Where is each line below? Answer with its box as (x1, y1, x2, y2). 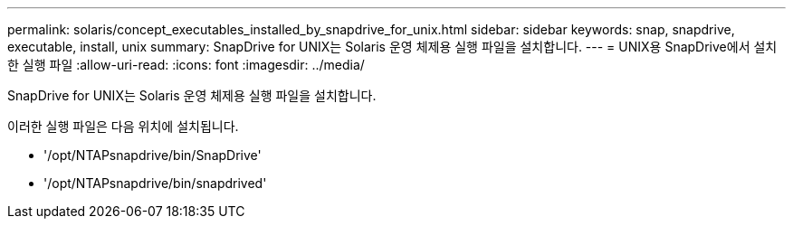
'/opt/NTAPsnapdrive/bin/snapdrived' (43, 175, 267, 191)
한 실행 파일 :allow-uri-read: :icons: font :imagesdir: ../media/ (7, 57, 365, 72)
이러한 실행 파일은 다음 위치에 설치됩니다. (7, 118, 239, 134)
